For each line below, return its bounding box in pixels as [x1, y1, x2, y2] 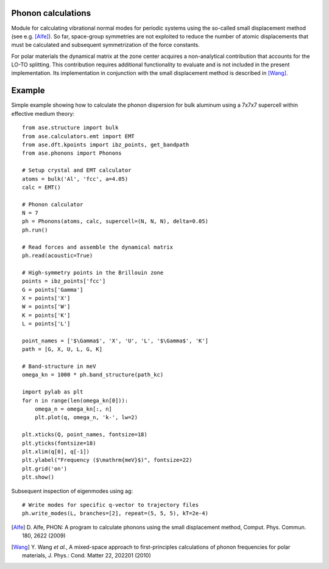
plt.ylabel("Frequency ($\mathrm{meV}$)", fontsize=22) [22, 457, 193, 464]
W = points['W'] [22, 303, 71, 310]
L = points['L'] [22, 320, 71, 327]
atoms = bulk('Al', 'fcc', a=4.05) [22, 175, 129, 182]
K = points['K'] [22, 311, 71, 319]
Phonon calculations [11, 8, 91, 18]
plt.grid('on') [22, 465, 68, 472]
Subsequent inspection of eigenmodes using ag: [11, 487, 133, 495]
